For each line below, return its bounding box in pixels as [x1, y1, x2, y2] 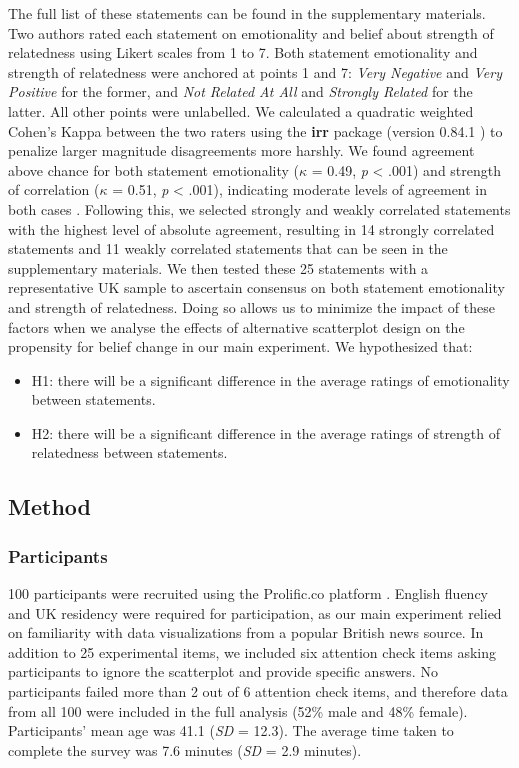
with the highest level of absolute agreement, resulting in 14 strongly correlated [8, 218, 495, 239]
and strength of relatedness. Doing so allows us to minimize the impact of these [8, 296, 495, 317]
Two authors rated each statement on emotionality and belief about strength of [8, 22, 494, 43]
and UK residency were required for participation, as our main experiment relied [8, 602, 502, 623]
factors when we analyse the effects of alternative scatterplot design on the [8, 316, 465, 337]
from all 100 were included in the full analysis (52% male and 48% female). [8, 700, 468, 721]
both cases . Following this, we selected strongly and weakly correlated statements [8, 198, 511, 219]
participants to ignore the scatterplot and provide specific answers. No [8, 661, 438, 682]
